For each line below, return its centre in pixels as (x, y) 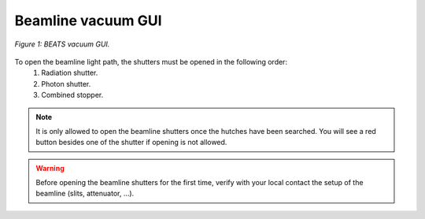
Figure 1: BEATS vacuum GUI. (62, 44)
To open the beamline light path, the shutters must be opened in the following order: (151, 61)
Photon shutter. (66, 84)
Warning (50, 168)
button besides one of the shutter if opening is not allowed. (131, 143)
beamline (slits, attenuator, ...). (85, 194)
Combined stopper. (72, 95)
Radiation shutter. (70, 73)
